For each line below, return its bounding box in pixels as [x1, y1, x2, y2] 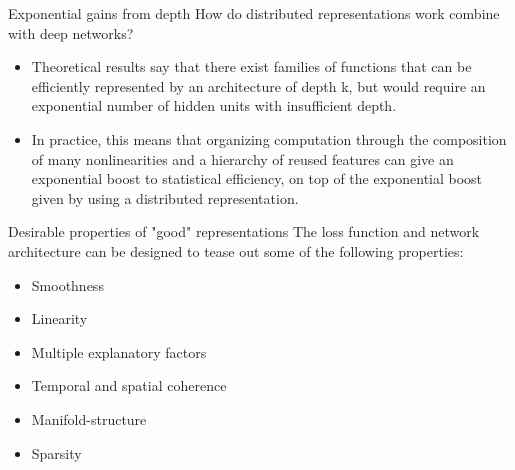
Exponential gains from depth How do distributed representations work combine [8, 3, 500, 23]
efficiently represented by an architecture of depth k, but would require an [31, 75, 486, 96]
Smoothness [31, 274, 104, 295]
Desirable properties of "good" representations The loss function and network [8, 221, 480, 242]
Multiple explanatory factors [31, 341, 207, 362]
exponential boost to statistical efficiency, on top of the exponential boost [31, 168, 483, 189]
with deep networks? [8, 22, 134, 43]
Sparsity [31, 442, 82, 463]
